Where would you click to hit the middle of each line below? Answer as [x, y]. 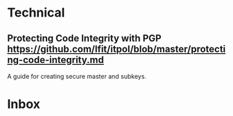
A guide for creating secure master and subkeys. [77, 76]
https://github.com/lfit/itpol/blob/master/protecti [116, 49]
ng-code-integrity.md [55, 60]
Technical [36, 13]
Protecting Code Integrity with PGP [84, 38]
